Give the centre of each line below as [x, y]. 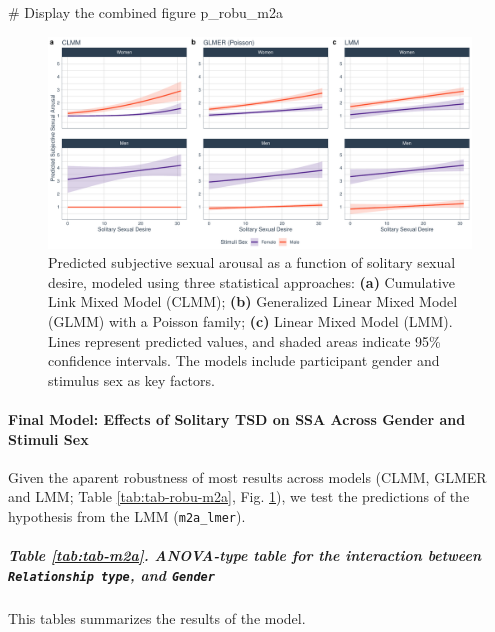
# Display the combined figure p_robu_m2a [145, 12]
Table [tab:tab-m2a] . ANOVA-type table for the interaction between [245, 555]
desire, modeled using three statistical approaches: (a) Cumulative [252, 281]
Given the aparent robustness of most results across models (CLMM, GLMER [247, 476]
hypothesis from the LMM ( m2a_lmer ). [127, 515]
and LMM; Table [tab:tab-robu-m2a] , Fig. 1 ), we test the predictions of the [239, 496]
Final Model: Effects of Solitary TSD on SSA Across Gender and [237, 418]
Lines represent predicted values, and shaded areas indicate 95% [244, 340]
